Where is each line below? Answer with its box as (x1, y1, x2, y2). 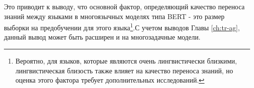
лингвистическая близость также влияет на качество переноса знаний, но (15, 65, 233, 75)
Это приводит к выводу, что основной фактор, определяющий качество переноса (4, 1, 245, 11)
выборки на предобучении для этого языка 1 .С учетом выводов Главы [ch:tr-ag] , (4, 21, 240, 32)
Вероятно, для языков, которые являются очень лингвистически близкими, (15, 56, 237, 66)
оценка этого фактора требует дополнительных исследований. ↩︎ (15, 75, 205, 85)
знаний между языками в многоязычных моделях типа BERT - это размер (4, 11, 225, 21)
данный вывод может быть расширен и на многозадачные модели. (4, 32, 201, 42)
